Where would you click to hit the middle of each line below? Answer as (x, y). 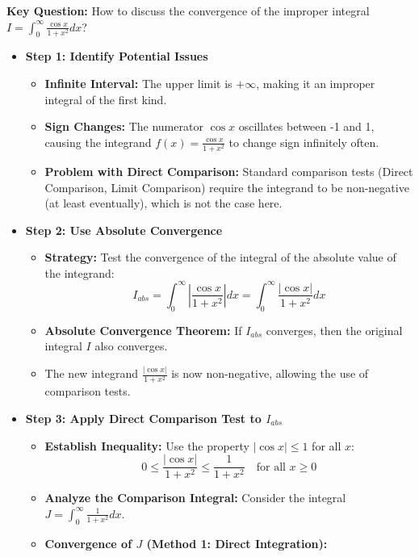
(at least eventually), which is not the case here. (163, 203)
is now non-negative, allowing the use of (270, 373)
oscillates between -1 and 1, (306, 126)
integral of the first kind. (106, 99)
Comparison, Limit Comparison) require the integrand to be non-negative (227, 187)
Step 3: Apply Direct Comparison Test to (143, 418)
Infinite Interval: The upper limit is (138, 83)
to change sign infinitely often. (304, 142)
